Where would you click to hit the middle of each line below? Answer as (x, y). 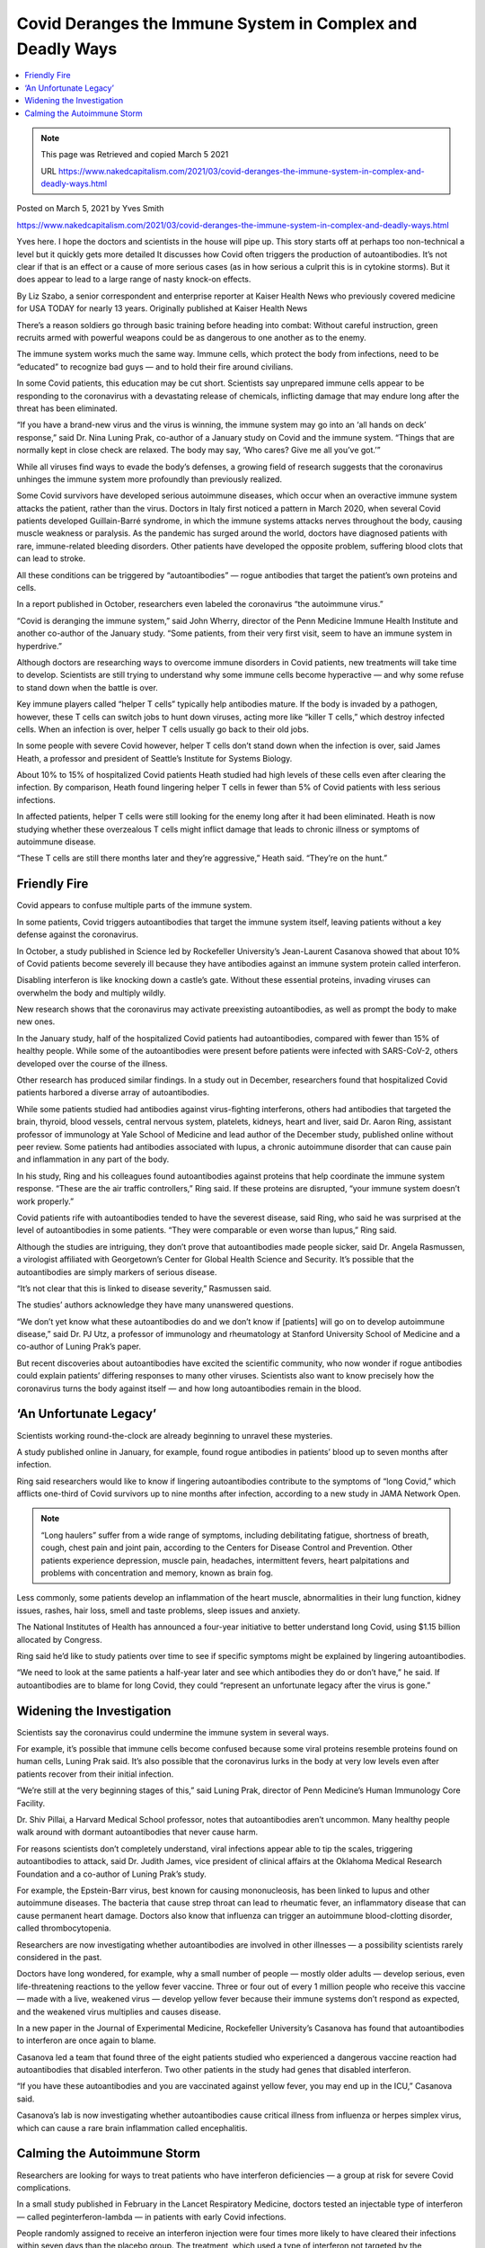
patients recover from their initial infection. (95, 1774)
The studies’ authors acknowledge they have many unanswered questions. (155, 1305)
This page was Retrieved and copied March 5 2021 (135, 155)
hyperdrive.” (40, 646)
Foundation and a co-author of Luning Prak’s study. (111, 1874)
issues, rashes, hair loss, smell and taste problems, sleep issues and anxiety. (159, 1610)
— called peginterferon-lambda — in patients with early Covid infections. (151, 2217)
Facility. (31, 1803)
